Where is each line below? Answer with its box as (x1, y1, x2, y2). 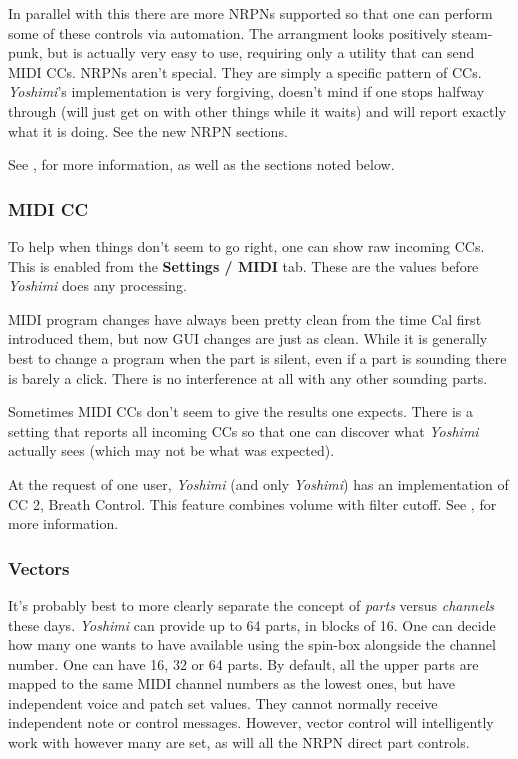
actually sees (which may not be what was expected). (8, 440, 335, 461)
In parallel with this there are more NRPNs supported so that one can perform (8, 3, 493, 23)
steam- (451, 22, 493, 43)
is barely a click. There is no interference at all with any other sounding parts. (8, 367, 488, 388)
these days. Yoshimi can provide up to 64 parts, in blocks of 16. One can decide (8, 614, 496, 635)
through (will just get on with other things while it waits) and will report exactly (8, 100, 506, 121)
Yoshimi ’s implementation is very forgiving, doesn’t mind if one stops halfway (8, 81, 485, 102)
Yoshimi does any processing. (8, 275, 187, 296)
